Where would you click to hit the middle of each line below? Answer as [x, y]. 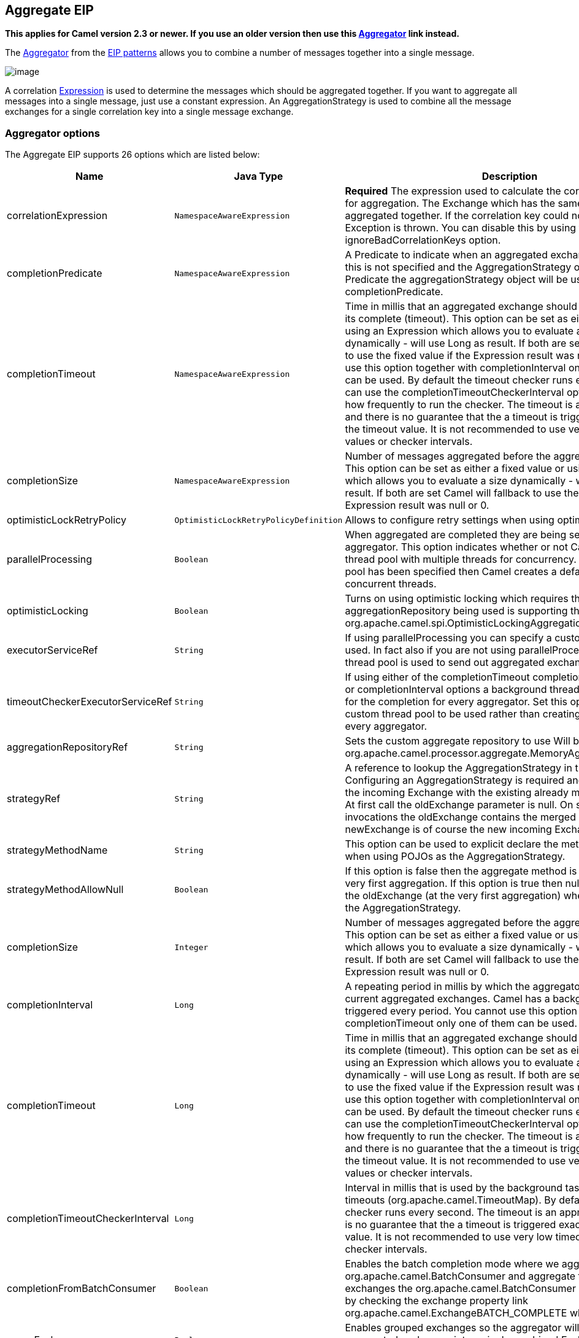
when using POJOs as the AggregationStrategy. [455, 857]
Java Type [259, 176]
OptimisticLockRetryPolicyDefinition [259, 520]
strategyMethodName [57, 850]
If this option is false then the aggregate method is [461, 871]
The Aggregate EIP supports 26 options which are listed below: [132, 155]
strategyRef [34, 799]
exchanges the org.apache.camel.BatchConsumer [460, 1289]
